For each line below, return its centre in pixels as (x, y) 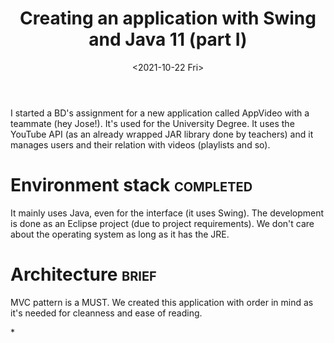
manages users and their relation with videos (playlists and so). (140, 144)
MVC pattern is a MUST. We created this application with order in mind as (162, 302)
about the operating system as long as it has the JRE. (120, 234)
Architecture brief (83, 274)
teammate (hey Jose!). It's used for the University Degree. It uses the (152, 123)
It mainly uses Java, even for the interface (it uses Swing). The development (167, 213)
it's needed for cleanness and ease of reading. (106, 313)
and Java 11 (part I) (168, 39)
